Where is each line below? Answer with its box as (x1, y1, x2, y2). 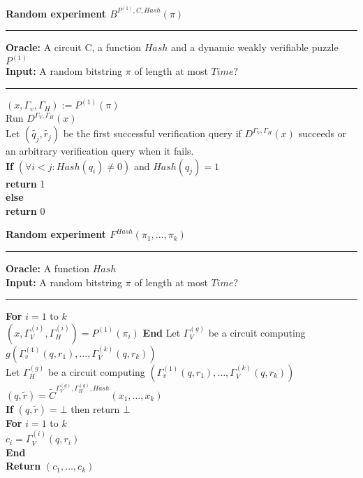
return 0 (6, 203, 45, 218)
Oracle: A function (6, 261, 90, 276)
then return (71, 401, 120, 416)
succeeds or (298, 126, 347, 141)
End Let (142, 325, 181, 339)
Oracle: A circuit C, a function (6, 40, 141, 55)
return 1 (6, 176, 45, 190)
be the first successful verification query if (63, 126, 242, 141)
